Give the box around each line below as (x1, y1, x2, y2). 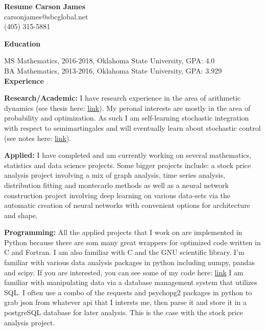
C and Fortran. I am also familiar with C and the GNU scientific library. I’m (4, 247, 245, 257)
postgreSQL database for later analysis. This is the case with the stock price (4, 307, 243, 318)
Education (4, 38, 41, 49)
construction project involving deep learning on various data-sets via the (4, 190, 231, 200)
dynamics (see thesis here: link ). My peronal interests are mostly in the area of (4, 102, 251, 113)
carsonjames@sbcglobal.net (4, 11, 88, 21)
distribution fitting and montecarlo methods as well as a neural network (4, 179, 229, 190)
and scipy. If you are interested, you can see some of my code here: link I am (4, 267, 244, 277)
